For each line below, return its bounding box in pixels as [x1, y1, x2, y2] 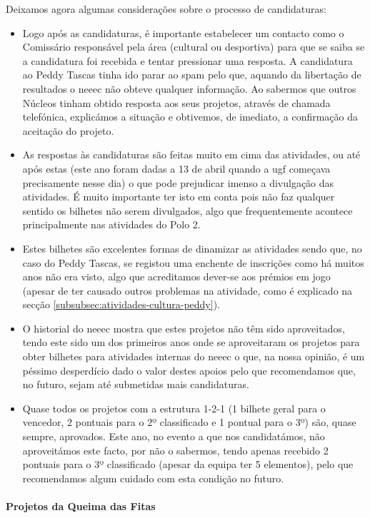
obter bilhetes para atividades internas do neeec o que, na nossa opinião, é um [22, 349, 365, 364]
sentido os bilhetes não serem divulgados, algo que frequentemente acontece [22, 203, 353, 218]
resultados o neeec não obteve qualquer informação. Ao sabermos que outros [22, 81, 356, 96]
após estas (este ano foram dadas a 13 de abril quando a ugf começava [22, 161, 331, 176]
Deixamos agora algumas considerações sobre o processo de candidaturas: [6, 1, 326, 16]
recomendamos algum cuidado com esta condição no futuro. [22, 470, 284, 485]
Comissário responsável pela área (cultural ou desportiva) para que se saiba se [22, 39, 365, 54]
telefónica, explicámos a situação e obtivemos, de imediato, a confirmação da [22, 109, 359, 124]
